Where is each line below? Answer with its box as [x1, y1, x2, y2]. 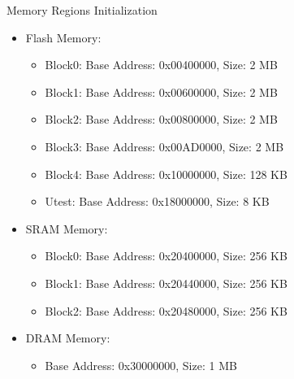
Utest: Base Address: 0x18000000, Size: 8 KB [45, 193, 270, 210]
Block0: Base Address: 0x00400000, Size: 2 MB [45, 56, 278, 73]
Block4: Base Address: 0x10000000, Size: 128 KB [45, 165, 288, 182]
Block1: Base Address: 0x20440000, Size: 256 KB [45, 274, 288, 291]
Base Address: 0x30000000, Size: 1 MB [45, 356, 237, 373]
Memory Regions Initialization [6, 2, 158, 18]
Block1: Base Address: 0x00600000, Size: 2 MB [45, 83, 278, 100]
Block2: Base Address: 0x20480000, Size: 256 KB [45, 302, 288, 319]
